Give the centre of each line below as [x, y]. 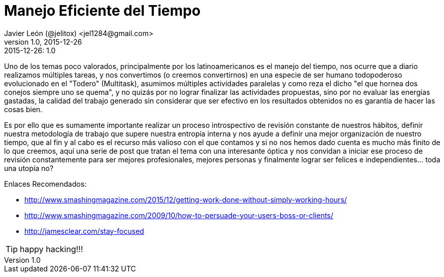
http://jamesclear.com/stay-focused [84, 231]
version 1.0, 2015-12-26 [43, 42]
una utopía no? [29, 168]
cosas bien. [23, 109]
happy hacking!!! [52, 249]
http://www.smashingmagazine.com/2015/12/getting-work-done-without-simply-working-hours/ [186, 199]
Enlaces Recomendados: [45, 184]
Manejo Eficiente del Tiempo [103, 11]
